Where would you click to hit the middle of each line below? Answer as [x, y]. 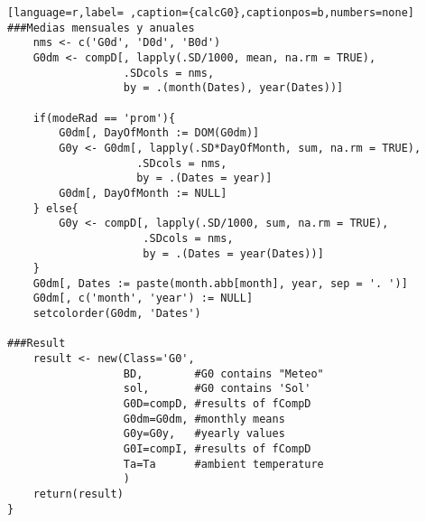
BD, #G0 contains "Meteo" [223, 373]
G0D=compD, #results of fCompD [217, 404]
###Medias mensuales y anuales [101, 28]
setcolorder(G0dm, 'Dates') [117, 314]
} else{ [56, 208]
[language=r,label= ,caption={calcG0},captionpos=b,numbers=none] [211, 13]
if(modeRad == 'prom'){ [104, 118]
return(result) [78, 494]
